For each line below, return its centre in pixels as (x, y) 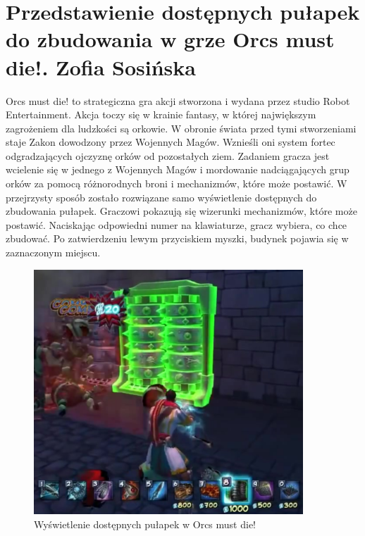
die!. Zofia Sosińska (101, 67)
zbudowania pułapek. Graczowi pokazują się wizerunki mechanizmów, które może (181, 211)
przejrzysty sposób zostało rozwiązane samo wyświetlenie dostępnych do (161, 197)
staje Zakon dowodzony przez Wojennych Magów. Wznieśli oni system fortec (171, 142)
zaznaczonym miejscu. (53, 253)
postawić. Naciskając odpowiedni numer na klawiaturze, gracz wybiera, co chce (177, 224)
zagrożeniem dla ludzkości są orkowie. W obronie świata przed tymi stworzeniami (181, 128)
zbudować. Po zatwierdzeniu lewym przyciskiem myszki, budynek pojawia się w (177, 238)
